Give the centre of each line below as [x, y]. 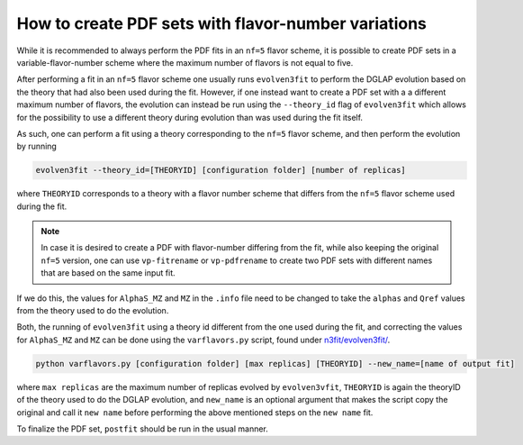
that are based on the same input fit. [108, 273]
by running [37, 146]
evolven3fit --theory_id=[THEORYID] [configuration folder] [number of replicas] [221, 170]
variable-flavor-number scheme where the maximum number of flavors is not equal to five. [185, 62]
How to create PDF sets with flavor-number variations [222, 23]
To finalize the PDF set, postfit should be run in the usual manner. [143, 429]
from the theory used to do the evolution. [93, 310]
